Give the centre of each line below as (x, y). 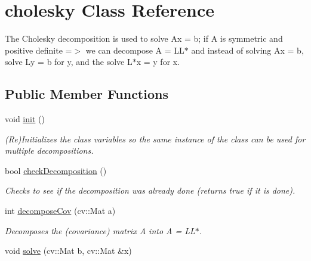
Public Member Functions (87, 94)
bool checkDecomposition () (56, 170)
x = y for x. (158, 62)
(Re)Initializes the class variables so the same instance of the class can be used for (155, 139)
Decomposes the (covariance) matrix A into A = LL (100, 230)
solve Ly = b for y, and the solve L (69, 62)
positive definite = (39, 50)
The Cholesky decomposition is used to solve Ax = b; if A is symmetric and (144, 38)
